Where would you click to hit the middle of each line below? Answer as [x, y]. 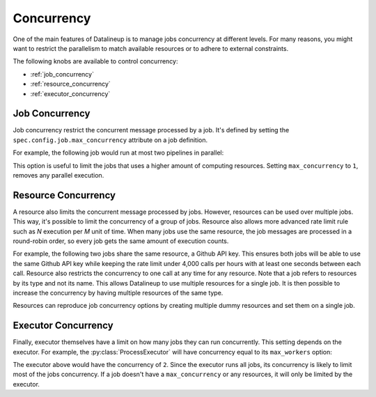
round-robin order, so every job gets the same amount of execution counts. [121, 241]
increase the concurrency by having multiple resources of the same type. [118, 293]
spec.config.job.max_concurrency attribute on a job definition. [110, 140]
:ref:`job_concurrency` [62, 74]
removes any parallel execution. [58, 175]
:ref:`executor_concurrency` [70, 93]
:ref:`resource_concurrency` [70, 84]
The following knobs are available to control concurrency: [95, 61]
